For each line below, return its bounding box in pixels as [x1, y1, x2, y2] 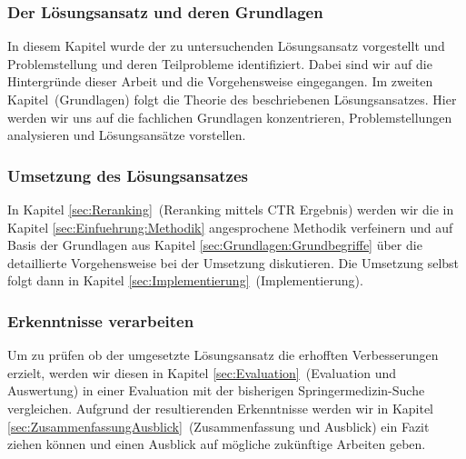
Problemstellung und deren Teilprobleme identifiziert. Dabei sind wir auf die [7, 54, 432, 73]
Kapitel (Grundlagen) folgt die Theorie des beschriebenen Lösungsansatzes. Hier [7, 90, 457, 108]
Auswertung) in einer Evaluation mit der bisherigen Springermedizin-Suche [7, 381, 425, 400]
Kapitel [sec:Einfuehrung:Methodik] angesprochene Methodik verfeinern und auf [7, 217, 453, 236]
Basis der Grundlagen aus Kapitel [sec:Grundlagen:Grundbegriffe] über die [7, 235, 422, 254]
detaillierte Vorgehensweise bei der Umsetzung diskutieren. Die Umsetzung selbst [7, 253, 460, 272]
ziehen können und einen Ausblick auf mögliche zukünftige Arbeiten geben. [7, 434, 426, 454]
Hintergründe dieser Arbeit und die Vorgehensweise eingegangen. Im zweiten [7, 72, 433, 91]
